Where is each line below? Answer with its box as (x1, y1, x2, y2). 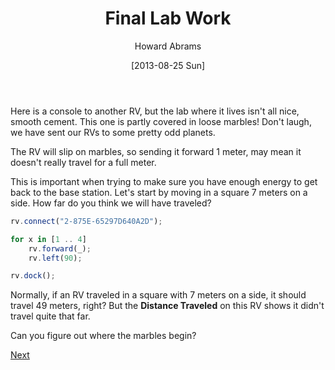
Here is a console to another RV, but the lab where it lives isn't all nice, (10, 105, 300, 117)
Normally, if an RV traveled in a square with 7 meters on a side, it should (10, 289, 307, 301)
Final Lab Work (104, 7, 232, 30)
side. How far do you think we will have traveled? (10, 197, 212, 209)
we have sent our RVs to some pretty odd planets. (10, 126, 216, 138)
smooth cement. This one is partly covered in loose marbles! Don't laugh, (10, 115, 312, 127)
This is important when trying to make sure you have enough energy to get (10, 175, 318, 187)
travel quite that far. (10, 310, 91, 322)
